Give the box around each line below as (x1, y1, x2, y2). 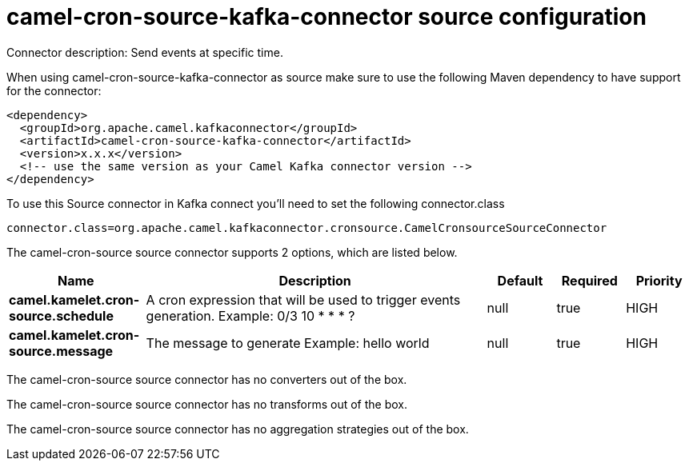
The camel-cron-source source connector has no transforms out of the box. (6, 397, 408, 411)
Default (497, 272, 543, 289)
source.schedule (9, 307, 114, 324)
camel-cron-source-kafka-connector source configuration (6, 3, 647, 30)
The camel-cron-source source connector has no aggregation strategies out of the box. (6, 421, 469, 436)
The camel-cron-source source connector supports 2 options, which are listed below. (6, 245, 458, 259)
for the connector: (6, 83, 102, 98)
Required (561, 272, 618, 289)
